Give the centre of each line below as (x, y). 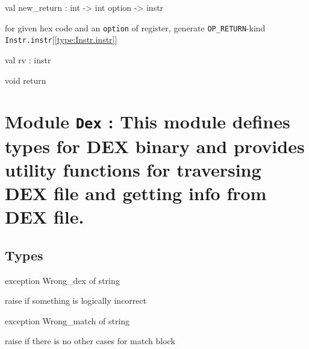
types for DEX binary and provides (155, 146)
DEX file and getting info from (136, 193)
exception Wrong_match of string (67, 320)
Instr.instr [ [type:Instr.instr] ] (61, 39)
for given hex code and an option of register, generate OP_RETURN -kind (135, 27)
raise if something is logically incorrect (76, 300)
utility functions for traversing (133, 169)
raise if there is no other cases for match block (90, 341)
